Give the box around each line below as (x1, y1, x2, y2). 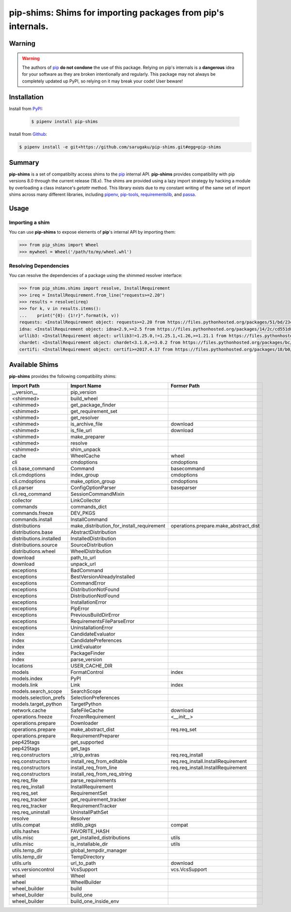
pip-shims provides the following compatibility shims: (9, 373, 116, 379)
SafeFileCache (70, 707, 104, 714)
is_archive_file (70, 420, 103, 427)
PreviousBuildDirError (70, 611, 120, 618)
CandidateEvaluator (70, 630, 116, 637)
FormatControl (70, 669, 104, 675)
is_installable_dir (70, 840, 108, 847)
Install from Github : (9, 131, 48, 137)
